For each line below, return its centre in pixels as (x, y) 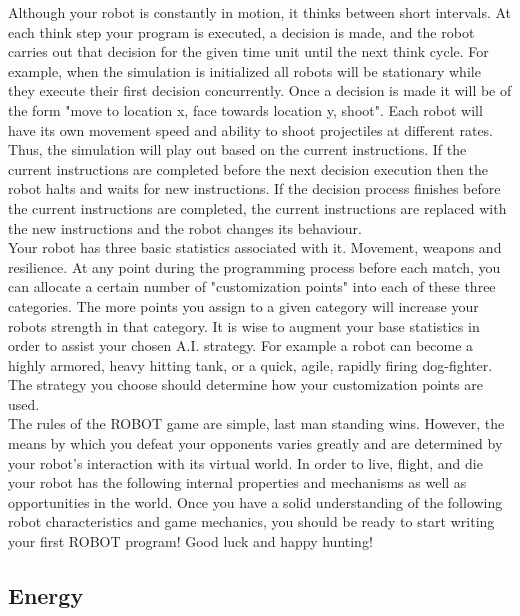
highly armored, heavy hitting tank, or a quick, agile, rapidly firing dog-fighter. (250, 364)
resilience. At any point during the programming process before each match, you (254, 266)
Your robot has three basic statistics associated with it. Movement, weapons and (255, 247)
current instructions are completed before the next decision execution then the (248, 168)
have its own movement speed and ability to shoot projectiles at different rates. (251, 129)
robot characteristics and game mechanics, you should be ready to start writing (251, 521)
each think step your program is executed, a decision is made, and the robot (241, 31)
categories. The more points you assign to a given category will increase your (243, 305)
